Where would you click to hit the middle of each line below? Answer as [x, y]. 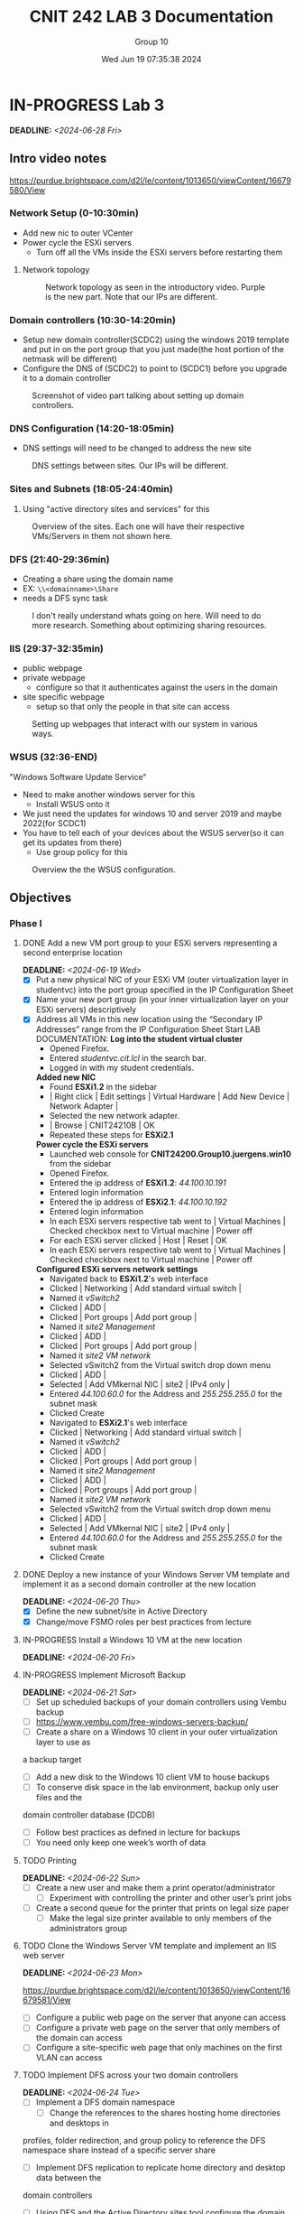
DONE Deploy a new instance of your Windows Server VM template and [156, 1575]
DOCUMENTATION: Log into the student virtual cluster [139, 1039]
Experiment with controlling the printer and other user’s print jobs [170, 1898]
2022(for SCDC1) [55, 823]
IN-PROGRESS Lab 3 [87, 105]
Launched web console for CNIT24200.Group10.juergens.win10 [170, 1154]
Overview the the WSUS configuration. [104, 870]
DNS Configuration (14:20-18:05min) [92, 429]
